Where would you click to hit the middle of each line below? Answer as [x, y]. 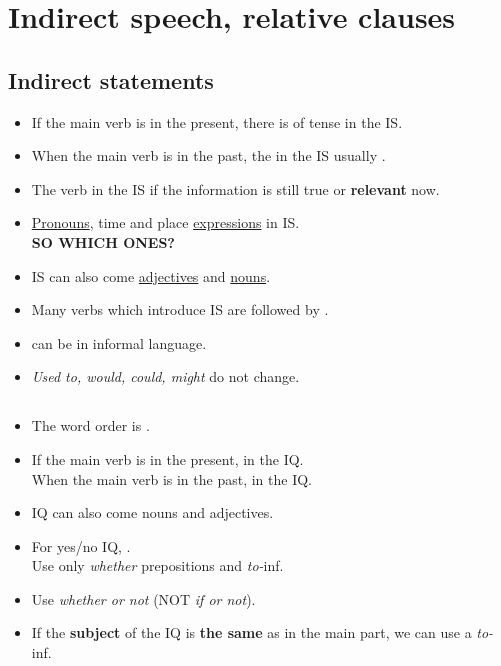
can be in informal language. [119, 342]
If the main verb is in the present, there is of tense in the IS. [217, 121]
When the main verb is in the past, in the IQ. [171, 478]
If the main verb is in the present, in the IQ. [167, 458]
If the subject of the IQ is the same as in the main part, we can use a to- [262, 632]
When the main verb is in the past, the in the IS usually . [208, 155]
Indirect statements [111, 79]
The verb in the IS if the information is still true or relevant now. [235, 188]
